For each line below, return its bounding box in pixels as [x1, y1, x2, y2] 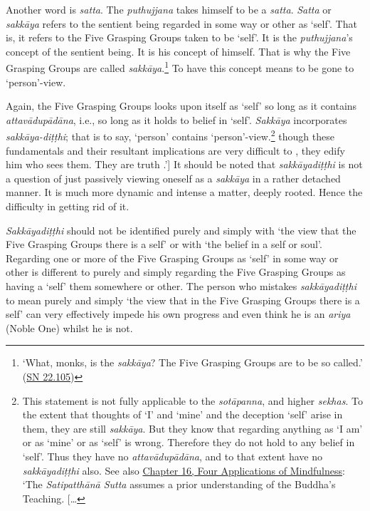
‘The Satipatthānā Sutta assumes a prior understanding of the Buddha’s [22, 477, 336, 492]
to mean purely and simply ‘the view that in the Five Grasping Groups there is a [6, 292, 360, 307]
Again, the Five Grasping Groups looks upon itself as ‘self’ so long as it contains [6, 98, 357, 113]
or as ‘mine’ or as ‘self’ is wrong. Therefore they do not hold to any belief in [22, 435, 355, 450]
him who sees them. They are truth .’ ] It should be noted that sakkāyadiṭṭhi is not [6, 157, 363, 172]
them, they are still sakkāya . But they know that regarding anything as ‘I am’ [22, 420, 363, 435]
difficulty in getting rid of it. [6, 199, 129, 214]
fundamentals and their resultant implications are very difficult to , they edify [6, 143, 345, 158]
